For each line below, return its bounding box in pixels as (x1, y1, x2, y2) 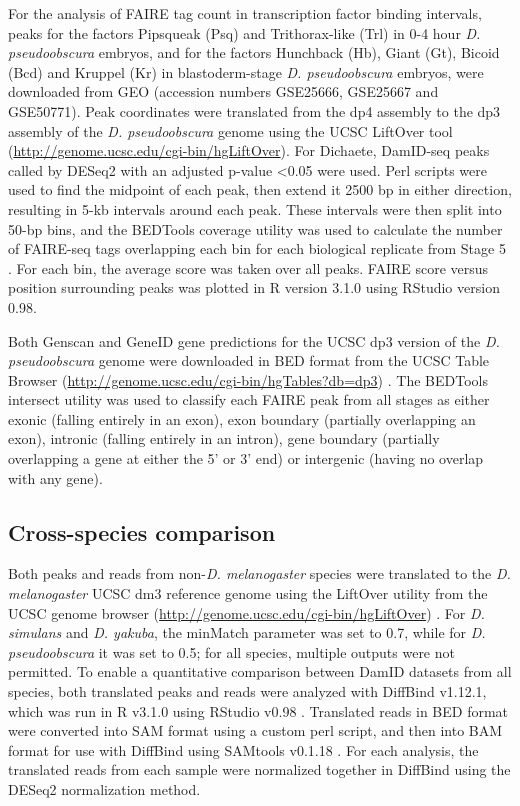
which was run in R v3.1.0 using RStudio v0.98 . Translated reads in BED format (8, 700, 509, 721)
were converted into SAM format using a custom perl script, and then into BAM (8, 720, 503, 741)
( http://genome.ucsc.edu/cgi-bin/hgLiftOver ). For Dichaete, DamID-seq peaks (8, 140, 490, 161)
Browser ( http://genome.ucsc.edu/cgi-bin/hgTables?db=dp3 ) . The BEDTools (8, 369, 488, 390)
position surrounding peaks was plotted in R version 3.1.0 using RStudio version (8, 277, 500, 298)
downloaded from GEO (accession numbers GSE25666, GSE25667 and (8, 81, 439, 102)
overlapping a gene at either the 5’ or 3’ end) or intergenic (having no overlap (8, 448, 484, 469)
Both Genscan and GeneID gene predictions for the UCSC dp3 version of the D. (8, 330, 500, 351)
